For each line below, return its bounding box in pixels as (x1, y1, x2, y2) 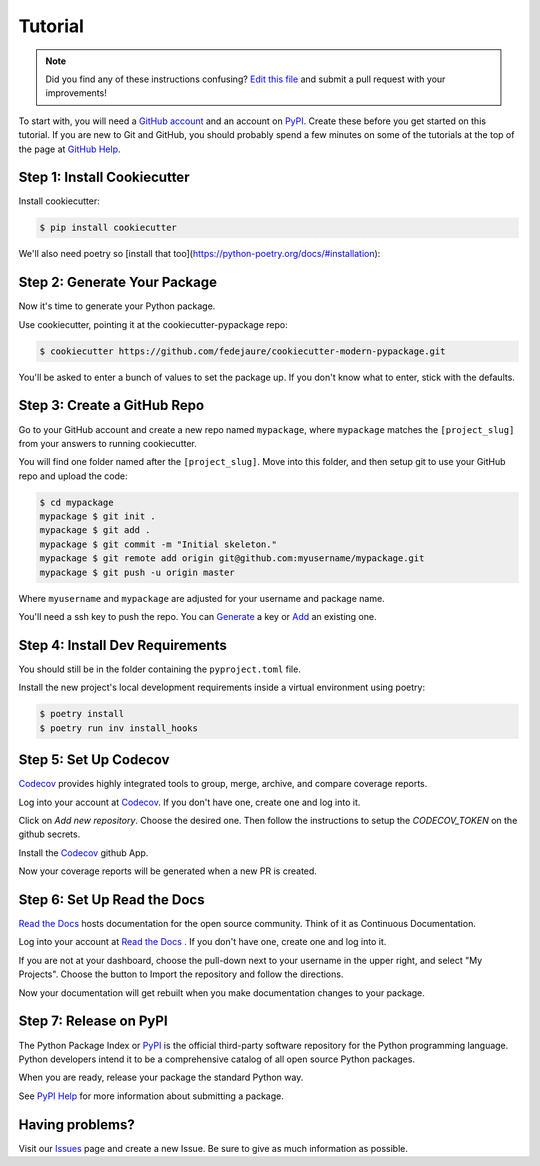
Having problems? (18, 1116, 135, 1133)
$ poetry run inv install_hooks (39, 722, 199, 734)
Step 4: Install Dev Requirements (18, 636, 227, 654)
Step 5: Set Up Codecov (18, 751, 170, 769)
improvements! (45, 87, 107, 99)
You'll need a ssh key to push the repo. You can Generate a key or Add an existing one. (18, 611, 377, 623)
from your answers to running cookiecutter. (18, 437, 197, 449)
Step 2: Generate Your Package (18, 274, 218, 291)
